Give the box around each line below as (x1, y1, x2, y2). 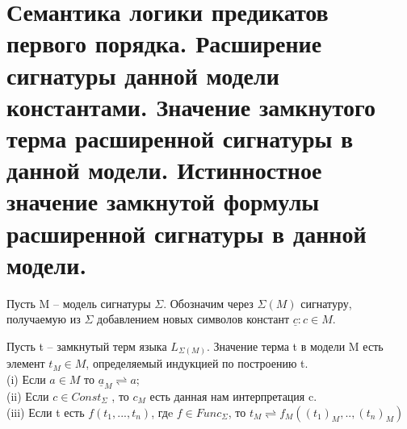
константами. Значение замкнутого (6, 90, 376, 123)
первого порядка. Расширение (6, 27, 322, 60)
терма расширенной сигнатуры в (6, 121, 354, 154)
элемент (6, 355, 45, 372)
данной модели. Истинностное (6, 153, 322, 186)
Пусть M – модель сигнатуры (6, 294, 151, 311)
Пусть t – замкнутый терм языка (6, 337, 167, 354)
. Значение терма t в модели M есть (206, 337, 384, 354)
